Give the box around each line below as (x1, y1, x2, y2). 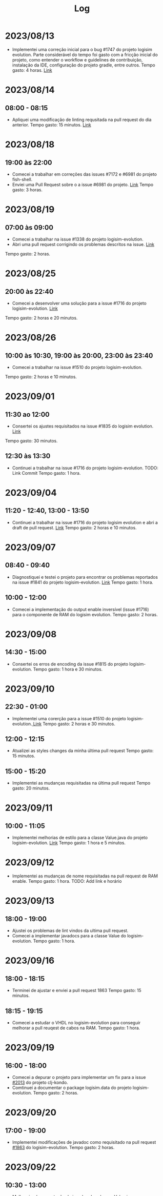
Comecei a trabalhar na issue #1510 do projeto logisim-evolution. (12, 364, 143, 370)
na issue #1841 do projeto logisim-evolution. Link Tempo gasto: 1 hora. (12, 579, 154, 585)
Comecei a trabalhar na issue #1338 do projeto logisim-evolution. (12, 236, 143, 242)
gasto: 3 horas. (12, 186, 43, 193)
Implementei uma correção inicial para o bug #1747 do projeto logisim (12, 46, 152, 52)
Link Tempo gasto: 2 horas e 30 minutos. (33, 721, 116, 727)
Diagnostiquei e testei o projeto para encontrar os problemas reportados (12, 574, 158, 580)
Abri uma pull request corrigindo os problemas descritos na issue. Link (12, 241, 155, 247)
